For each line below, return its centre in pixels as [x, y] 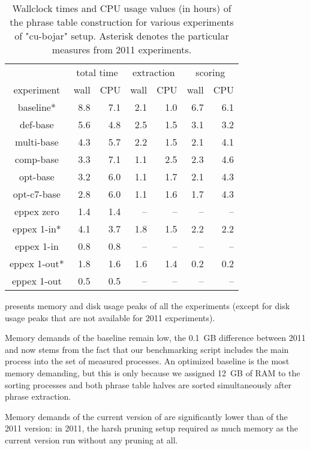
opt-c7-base [37, 194]
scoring [210, 72]
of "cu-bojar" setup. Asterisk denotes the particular [122, 36]
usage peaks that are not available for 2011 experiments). [110, 317]
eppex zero [37, 211]
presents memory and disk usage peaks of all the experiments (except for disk [148, 306]
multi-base [37, 142]
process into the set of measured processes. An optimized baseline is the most [147, 361]
